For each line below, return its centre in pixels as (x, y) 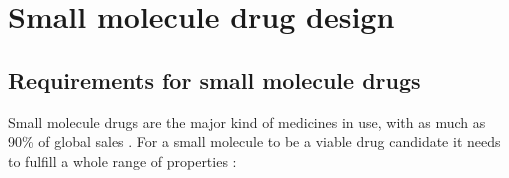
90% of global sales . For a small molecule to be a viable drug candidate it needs (254, 141)
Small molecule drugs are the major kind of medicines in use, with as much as (247, 121)
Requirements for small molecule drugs (214, 79)
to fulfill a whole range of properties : (122, 160)
